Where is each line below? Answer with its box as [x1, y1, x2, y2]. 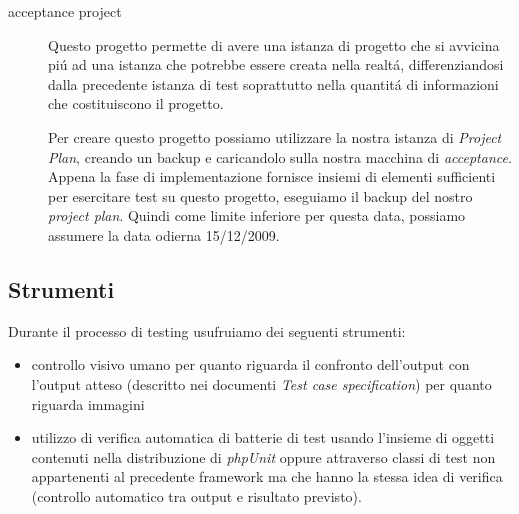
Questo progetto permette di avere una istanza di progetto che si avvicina [48, 34, 500, 55]
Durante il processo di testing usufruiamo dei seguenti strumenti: [8, 320, 406, 341]
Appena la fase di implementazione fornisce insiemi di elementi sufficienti [48, 166, 496, 187]
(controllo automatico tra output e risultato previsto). [31, 485, 362, 506]
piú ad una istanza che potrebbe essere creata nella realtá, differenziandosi [48, 54, 504, 75]
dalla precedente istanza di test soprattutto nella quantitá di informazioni [48, 73, 499, 94]
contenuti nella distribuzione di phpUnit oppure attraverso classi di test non [31, 446, 496, 467]
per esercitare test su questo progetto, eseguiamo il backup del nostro [48, 185, 473, 206]
